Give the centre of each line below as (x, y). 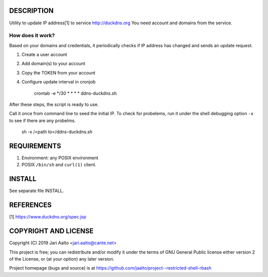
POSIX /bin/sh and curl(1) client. (59, 165)
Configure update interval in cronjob (59, 82)
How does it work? (32, 36)
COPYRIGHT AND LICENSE (51, 231)
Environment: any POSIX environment (60, 158)
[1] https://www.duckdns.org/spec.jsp (48, 217)
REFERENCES (31, 205)
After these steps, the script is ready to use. (54, 104)
